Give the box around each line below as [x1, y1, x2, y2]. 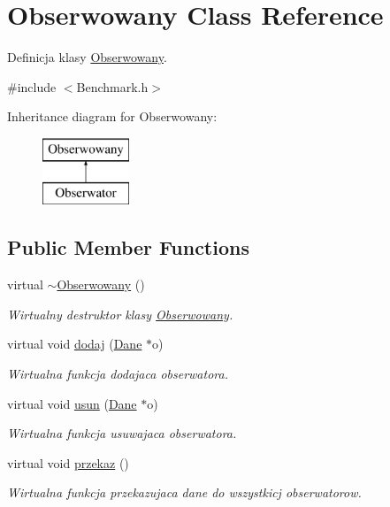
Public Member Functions [7, 234, 249, 261]
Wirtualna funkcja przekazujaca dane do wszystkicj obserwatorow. [7, 483, 362, 502]
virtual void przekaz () [7, 453, 129, 472]
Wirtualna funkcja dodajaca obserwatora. [7, 365, 228, 383]
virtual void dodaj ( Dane [7, 334, 142, 353]
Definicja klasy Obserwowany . [7, 48, 167, 66]
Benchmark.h [76, 77, 149, 96]
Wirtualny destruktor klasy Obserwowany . [7, 304, 233, 323]
